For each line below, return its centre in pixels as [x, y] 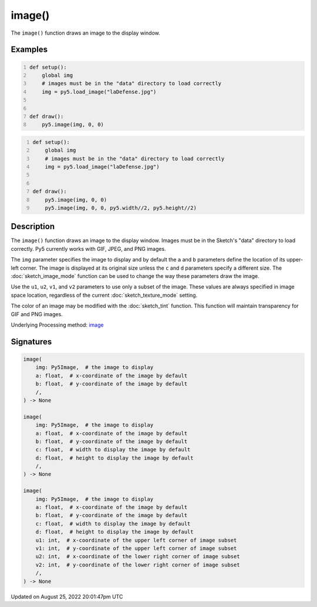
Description [33, 227]
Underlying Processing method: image [57, 325]
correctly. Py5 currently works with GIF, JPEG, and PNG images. [89, 249]
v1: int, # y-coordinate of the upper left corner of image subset [136, 548]
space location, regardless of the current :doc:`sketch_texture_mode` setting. [104, 295]
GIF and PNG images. [37, 314]
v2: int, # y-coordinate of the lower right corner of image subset [138, 565]
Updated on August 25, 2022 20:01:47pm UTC [67, 596]
